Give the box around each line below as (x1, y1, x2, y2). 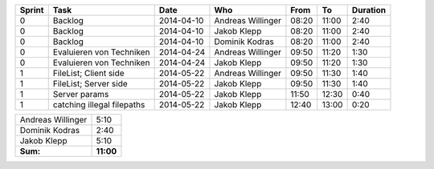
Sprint (19, 5, 44, 15)
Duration (351, 5, 386, 15)
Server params (52, 89, 109, 99)
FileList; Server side (52, 78, 128, 89)
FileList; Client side (52, 68, 125, 78)
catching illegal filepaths (52, 99, 145, 110)
